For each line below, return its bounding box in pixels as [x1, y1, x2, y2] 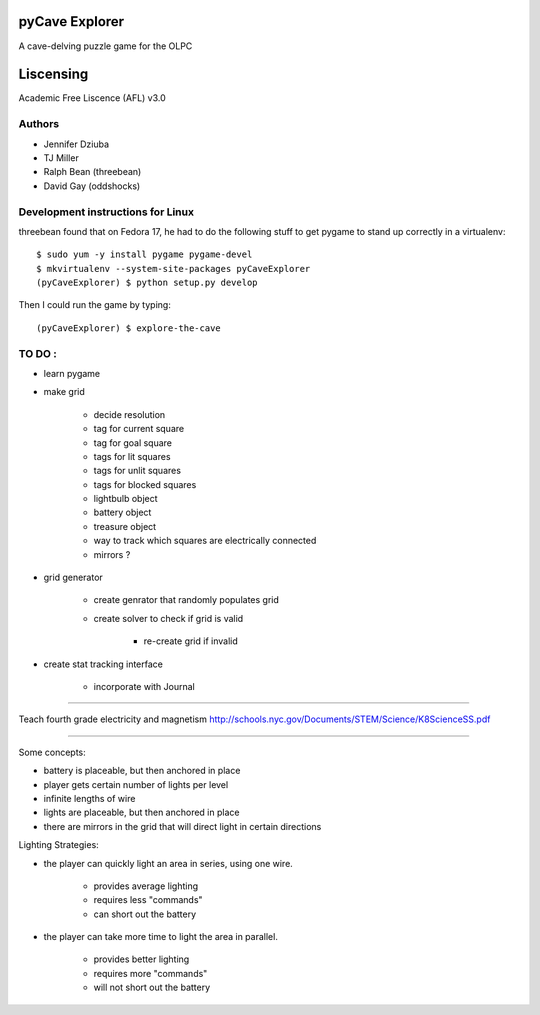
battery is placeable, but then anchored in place [43, 765, 241, 777]
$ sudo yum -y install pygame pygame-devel [36, 249, 253, 260]
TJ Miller [43, 151, 79, 164]
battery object [93, 506, 152, 519]
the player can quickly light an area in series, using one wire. [43, 857, 294, 869]
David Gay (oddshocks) [43, 180, 141, 192]
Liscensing [18, 66, 89, 83]
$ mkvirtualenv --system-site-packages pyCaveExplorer [36, 263, 311, 274]
